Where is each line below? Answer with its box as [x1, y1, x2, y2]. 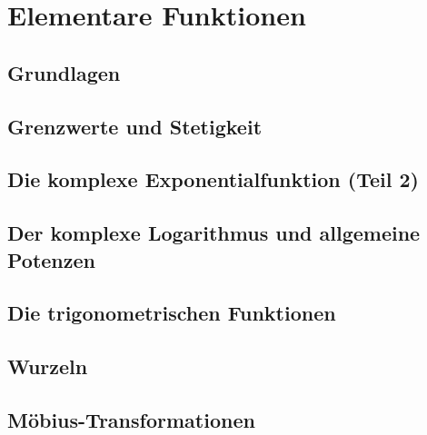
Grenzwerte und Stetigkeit [7, 112, 263, 140]
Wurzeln [7, 352, 88, 381]
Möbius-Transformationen [7, 405, 255, 433]
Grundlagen [7, 58, 121, 86]
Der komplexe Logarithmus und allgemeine [7, 219, 421, 247]
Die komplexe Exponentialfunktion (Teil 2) [7, 165, 419, 193]
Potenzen [7, 245, 95, 273]
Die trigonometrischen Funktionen [7, 299, 336, 327]
